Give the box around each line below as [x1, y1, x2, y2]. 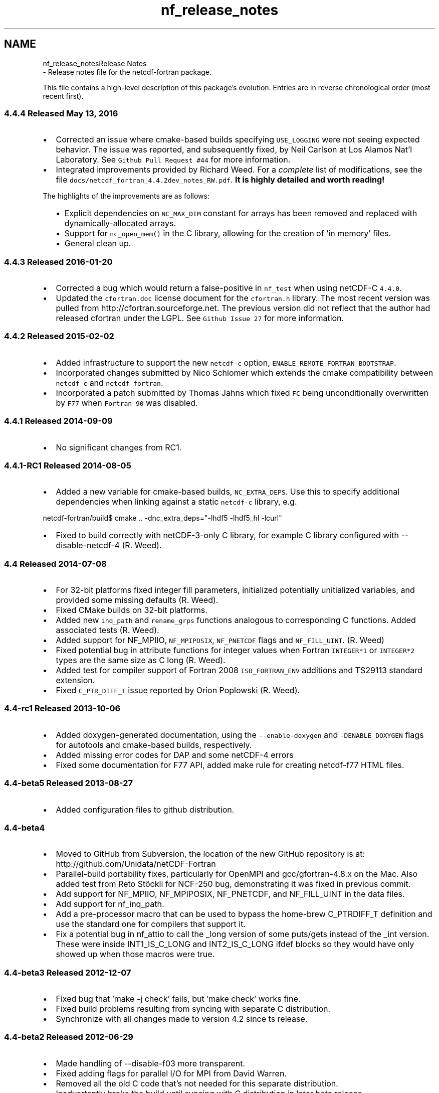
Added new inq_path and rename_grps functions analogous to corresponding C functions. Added [56, 615, 416, 626]
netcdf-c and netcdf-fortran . [56, 377, 163, 388]
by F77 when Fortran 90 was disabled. [56, 397, 198, 408]
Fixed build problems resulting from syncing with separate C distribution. [56, 1004, 331, 1014]
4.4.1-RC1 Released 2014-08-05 [4, 460, 131, 471]
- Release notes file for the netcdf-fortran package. [43, 67, 211, 76]
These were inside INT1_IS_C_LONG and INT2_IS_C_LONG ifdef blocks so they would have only [56, 939, 414, 950]
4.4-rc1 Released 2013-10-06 [4, 703, 121, 714]
